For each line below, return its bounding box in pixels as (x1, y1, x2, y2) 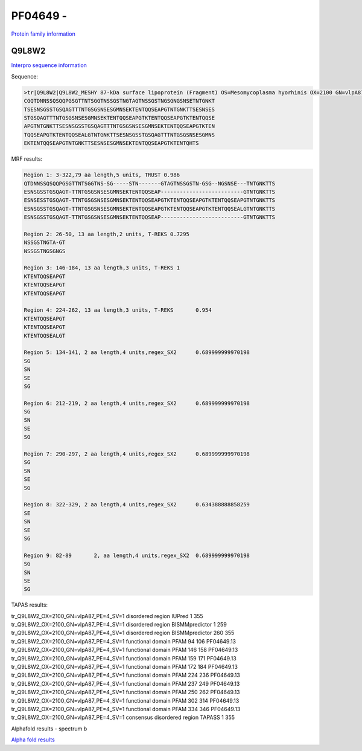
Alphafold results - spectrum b (11, 725, 87, 732)
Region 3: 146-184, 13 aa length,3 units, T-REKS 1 (24, 265, 180, 271)
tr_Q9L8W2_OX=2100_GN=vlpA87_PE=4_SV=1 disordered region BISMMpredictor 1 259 (11, 621, 227, 628)
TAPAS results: (11, 601, 48, 608)
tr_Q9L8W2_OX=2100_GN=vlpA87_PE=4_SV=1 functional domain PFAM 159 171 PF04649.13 (11, 654, 237, 662)
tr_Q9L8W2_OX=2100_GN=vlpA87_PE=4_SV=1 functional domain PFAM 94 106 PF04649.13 (11, 637, 237, 645)
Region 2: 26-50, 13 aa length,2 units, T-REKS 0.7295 (24, 230, 189, 237)
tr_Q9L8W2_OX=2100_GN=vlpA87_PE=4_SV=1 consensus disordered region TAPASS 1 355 (11, 714, 235, 721)
